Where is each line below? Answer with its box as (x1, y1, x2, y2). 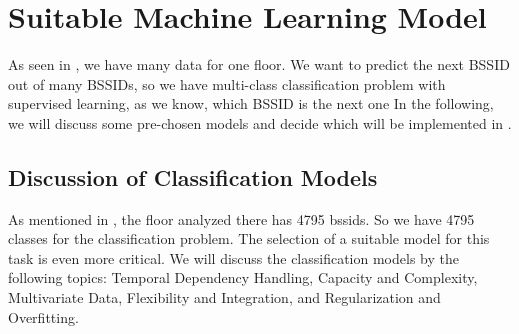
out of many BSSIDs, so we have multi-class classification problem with (8, 73, 446, 94)
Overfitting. (8, 306, 79, 327)
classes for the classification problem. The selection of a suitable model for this (8, 228, 490, 249)
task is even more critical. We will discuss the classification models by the (8, 247, 459, 268)
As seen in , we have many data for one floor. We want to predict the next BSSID (8, 54, 510, 75)
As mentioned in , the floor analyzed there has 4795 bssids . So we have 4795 (8, 208, 475, 229)
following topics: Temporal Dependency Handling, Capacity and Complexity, (8, 267, 478, 288)
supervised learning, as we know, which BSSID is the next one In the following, (8, 93, 494, 114)
